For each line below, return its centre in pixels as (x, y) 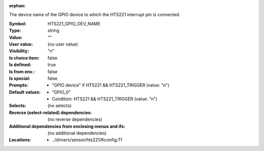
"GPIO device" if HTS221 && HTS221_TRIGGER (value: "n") (111, 85)
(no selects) (60, 106)
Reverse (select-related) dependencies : (51, 112)
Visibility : (19, 51)
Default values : (25, 92)
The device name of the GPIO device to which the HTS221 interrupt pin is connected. (95, 15)
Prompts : (19, 85)
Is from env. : (22, 71)
